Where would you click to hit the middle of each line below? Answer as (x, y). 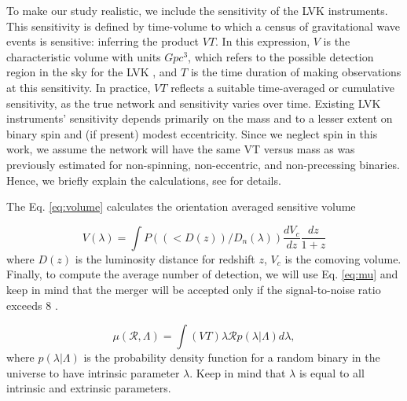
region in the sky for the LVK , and (92, 72)
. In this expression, (263, 41)
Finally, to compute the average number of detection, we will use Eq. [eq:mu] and (202, 274)
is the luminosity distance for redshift (165, 258)
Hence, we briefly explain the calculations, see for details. (144, 180)
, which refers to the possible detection (281, 56)
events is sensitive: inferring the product (103, 41)
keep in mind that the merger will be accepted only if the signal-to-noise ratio (194, 289)
